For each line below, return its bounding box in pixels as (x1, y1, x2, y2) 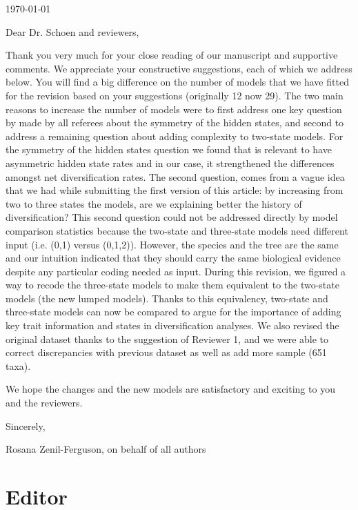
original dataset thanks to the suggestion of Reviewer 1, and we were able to (6, 331, 329, 346)
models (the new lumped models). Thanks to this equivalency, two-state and (6, 291, 328, 305)
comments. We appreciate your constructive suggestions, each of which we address (6, 61, 352, 75)
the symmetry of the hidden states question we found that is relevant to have (6, 142, 332, 157)
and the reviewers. (6, 395, 83, 410)
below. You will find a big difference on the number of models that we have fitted (6, 75, 349, 89)
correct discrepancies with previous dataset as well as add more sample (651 (6, 345, 327, 360)
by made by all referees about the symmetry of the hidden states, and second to (6, 115, 344, 130)
